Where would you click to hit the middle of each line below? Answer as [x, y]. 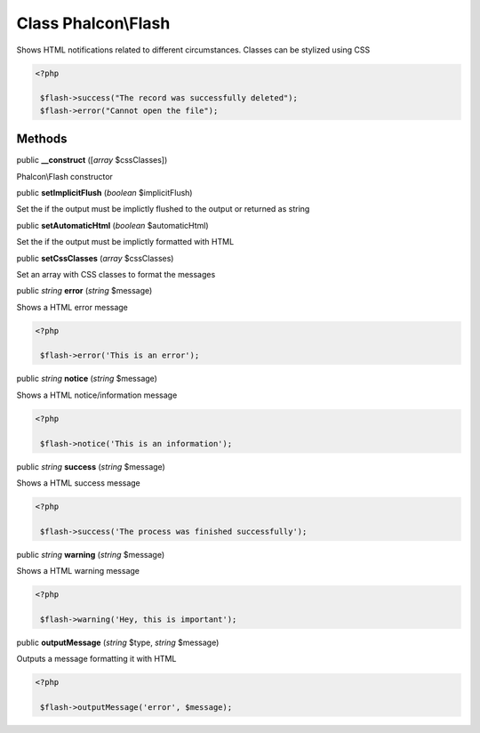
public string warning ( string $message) [90, 554]
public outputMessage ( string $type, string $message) [118, 642]
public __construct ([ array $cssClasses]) [92, 160]
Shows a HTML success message [79, 483]
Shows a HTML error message [72, 307]
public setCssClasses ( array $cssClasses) [95, 258]
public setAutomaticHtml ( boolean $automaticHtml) [112, 225]
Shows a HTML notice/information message [97, 395]
